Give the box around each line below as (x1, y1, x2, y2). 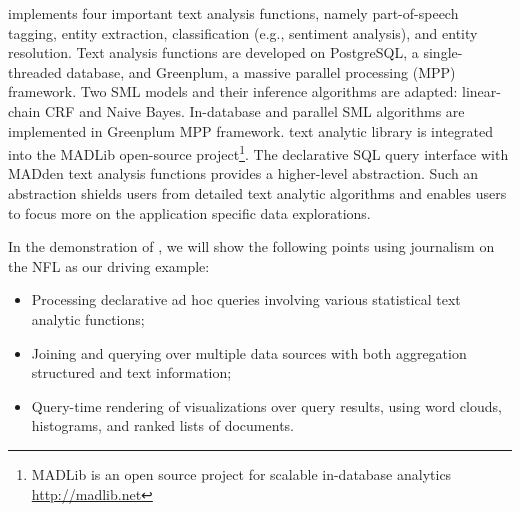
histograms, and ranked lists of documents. (31, 415, 294, 436)
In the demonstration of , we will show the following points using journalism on (8, 236, 495, 257)
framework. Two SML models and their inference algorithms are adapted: (8, 81, 458, 102)
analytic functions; (31, 308, 145, 329)
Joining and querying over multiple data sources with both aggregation (31, 342, 467, 363)
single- (423, 42, 463, 63)
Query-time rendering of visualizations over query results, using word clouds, (31, 395, 502, 416)
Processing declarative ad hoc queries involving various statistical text (31, 289, 461, 310)
